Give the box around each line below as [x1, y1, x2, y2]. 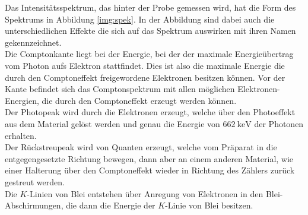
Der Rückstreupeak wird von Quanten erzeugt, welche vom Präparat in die [5, 141, 277, 153]
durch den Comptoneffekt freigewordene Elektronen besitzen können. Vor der [5, 71, 285, 83]
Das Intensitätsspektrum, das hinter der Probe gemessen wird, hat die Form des [5, 1, 296, 13]
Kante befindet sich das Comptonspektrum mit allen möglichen [5, 83, 235, 95]
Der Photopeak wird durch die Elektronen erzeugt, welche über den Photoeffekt [5, 106, 296, 118]
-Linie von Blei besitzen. [165, 199, 253, 211]
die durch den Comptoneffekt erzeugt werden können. [42, 94, 237, 106]
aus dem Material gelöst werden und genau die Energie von [5, 117, 220, 129]
